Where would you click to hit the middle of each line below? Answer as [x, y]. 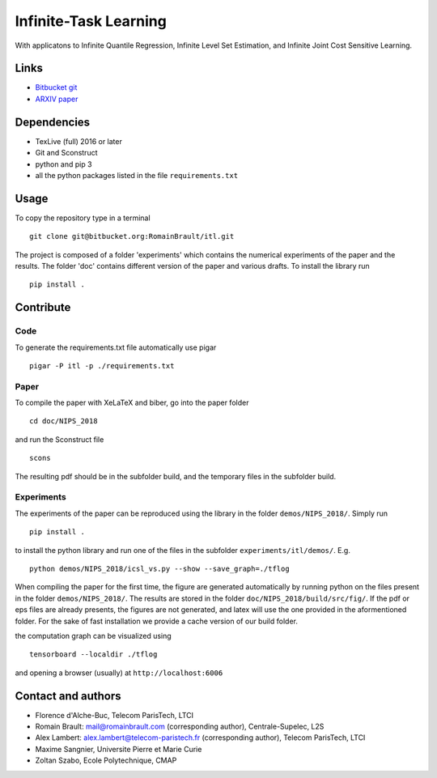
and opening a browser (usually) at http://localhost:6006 [119, 673]
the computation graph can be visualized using [93, 636]
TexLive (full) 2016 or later [79, 141]
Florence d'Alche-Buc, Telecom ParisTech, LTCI [115, 715]
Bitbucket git [56, 87]
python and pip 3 [64, 164]
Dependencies [53, 122]
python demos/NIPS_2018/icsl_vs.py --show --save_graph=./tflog [160, 568]
